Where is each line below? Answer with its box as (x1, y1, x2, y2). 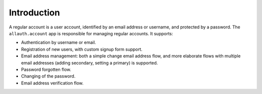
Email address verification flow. (21, 80, 84, 86)
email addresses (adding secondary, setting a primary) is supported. (21, 60, 158, 66)
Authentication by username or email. (21, 40, 97, 45)
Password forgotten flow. (21, 67, 71, 72)
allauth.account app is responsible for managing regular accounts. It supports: (9, 30, 173, 36)
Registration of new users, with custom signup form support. (21, 46, 143, 52)
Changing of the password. (21, 73, 76, 79)
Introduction (9, 7, 60, 18)
